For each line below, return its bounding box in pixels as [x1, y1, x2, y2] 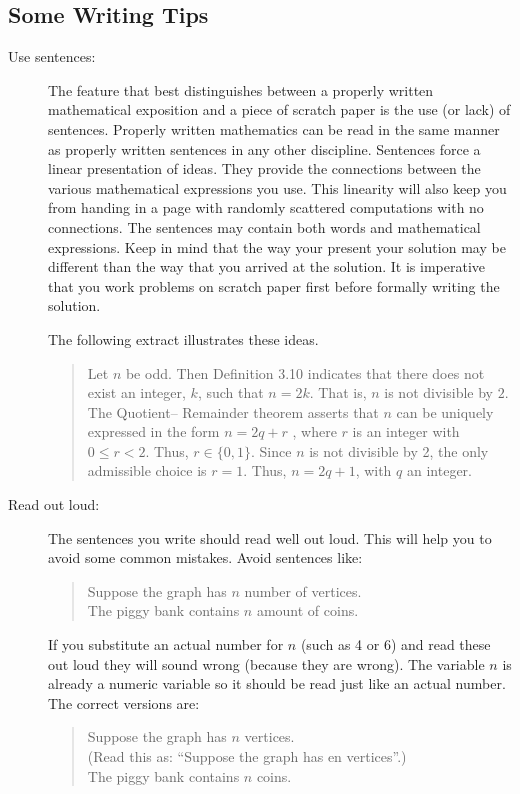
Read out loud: [8, 494, 100, 515]
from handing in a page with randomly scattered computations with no [48, 197, 484, 218]
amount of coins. [256, 600, 359, 621]
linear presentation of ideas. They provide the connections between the [48, 158, 481, 179]
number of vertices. [244, 580, 362, 601]
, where [292, 421, 337, 442]
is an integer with [352, 421, 460, 442]
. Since [251, 440, 292, 461]
